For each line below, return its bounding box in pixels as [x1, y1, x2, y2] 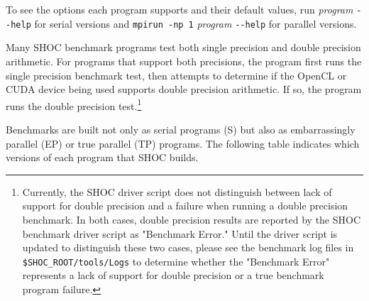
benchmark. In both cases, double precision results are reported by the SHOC [22, 212, 361, 226]
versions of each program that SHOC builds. [6, 150, 199, 165]
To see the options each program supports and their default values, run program [6, 2, 353, 16]
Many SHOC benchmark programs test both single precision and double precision [6, 40, 361, 55]
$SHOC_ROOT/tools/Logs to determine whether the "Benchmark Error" [22, 253, 330, 268]
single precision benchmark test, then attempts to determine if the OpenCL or [6, 67, 347, 82]
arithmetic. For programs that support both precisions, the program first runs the [6, 53, 362, 68]
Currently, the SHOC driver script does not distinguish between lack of [22, 184, 332, 199]
